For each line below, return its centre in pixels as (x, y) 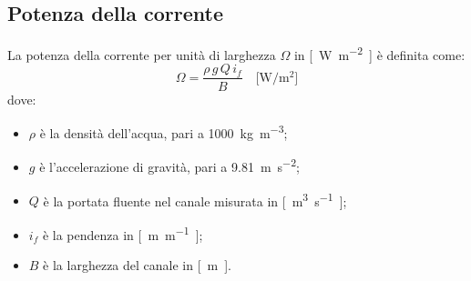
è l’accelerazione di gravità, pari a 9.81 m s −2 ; (169, 166)
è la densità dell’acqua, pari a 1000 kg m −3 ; (164, 131)
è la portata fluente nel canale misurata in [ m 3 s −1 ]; (195, 199)
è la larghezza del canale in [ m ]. (138, 265)
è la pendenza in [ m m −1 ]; (123, 233)
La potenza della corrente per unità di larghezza (142, 54)
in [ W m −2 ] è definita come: (379, 53)
